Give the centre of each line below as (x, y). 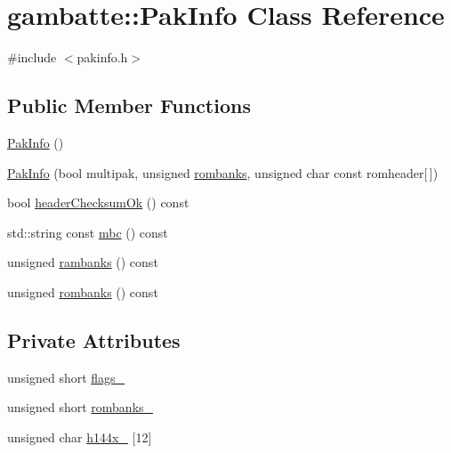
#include (32, 57)
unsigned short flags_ (66, 377)
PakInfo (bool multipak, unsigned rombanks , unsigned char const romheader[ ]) (223, 172)
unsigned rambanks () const (83, 262)
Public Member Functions (129, 105)
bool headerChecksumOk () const (98, 202)
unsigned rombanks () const (83, 291)
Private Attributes (94, 340)
